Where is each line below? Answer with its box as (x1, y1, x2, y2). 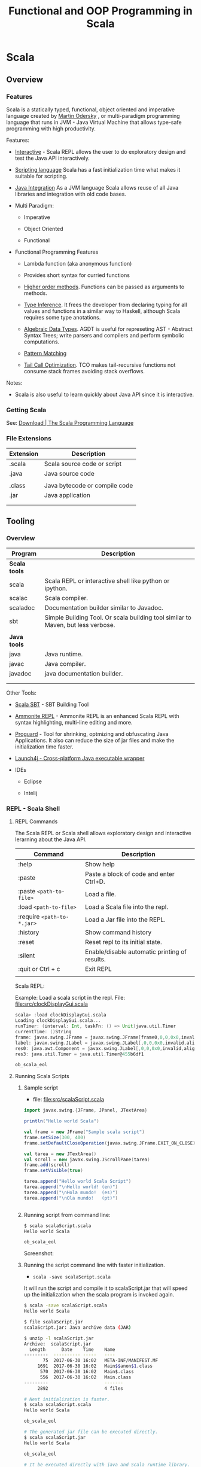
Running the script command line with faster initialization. (23, 1261, 166, 1269)
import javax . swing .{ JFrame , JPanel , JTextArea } (23, 1107, 148, 1113)
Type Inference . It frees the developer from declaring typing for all (23, 301, 187, 308)
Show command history (84, 929, 152, 937)
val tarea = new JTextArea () (23, 1151, 97, 1157)
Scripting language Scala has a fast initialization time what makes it (14, 166, 181, 173)
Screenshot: (23, 1250, 54, 1257)
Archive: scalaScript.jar (23, 1341, 92, 1347)
